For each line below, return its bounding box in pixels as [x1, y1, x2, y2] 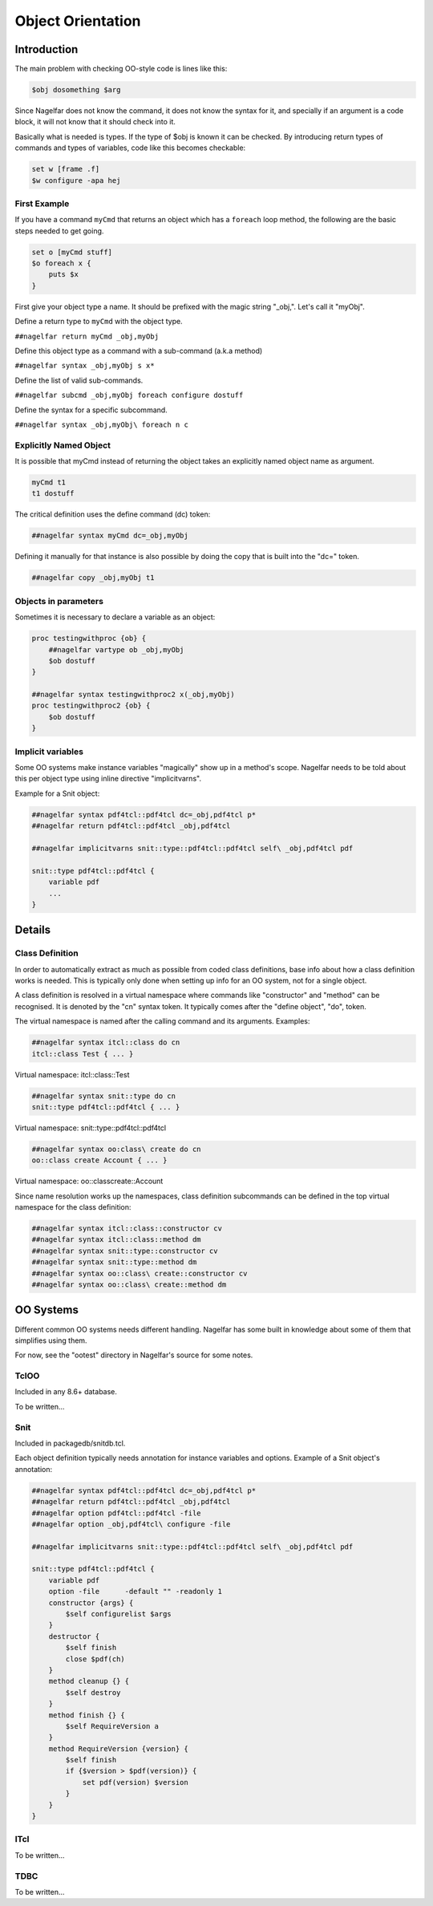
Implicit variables [14, 746, 84, 757]
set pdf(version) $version [82, 1778, 188, 1786]
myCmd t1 [31, 478, 67, 487]
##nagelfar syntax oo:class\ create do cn [31, 1144, 201, 1154]
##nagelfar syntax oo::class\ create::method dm [31, 1280, 227, 1289]
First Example [14, 197, 70, 209]
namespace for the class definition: [14, 1202, 132, 1212]
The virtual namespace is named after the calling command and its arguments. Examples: [14, 1016, 310, 1026]
